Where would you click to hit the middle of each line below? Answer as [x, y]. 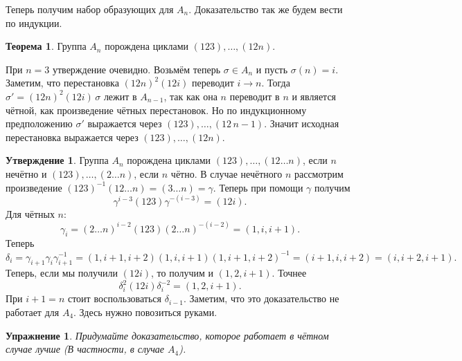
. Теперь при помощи [258, 187]
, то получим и [183, 273]
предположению [39, 123]
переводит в [255, 96]
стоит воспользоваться [115, 298]
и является [314, 96]
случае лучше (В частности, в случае [85, 349]
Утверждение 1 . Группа [57, 160]
